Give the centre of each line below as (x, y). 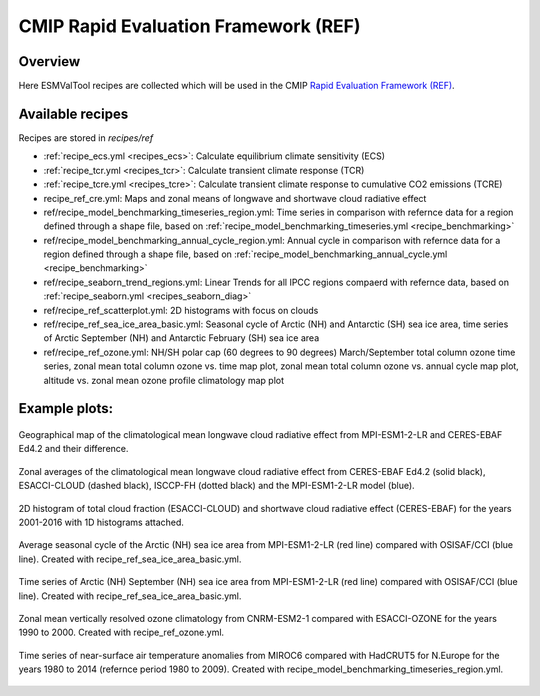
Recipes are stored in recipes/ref (86, 137)
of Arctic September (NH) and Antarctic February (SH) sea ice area (181, 338)
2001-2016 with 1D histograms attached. (101, 522)
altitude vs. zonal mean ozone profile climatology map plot (164, 380)
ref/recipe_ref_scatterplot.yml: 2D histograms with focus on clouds (181, 310)
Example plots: (66, 408)
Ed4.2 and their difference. (73, 449)
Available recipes (73, 113)
